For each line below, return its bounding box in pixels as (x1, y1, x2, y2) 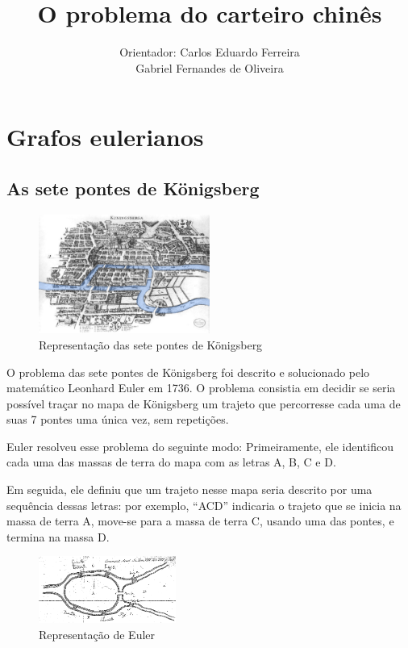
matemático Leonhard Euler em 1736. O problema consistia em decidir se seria (6, 379, 396, 396)
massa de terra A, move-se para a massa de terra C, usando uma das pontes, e (6, 512, 394, 529)
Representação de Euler (39, 625, 156, 642)
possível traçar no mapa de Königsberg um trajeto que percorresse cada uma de (6, 395, 401, 412)
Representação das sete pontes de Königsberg (39, 336, 263, 353)
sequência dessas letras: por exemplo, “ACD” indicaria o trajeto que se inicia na (6, 496, 402, 513)
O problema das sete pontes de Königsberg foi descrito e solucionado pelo (6, 363, 370, 380)
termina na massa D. (6, 528, 110, 545)
